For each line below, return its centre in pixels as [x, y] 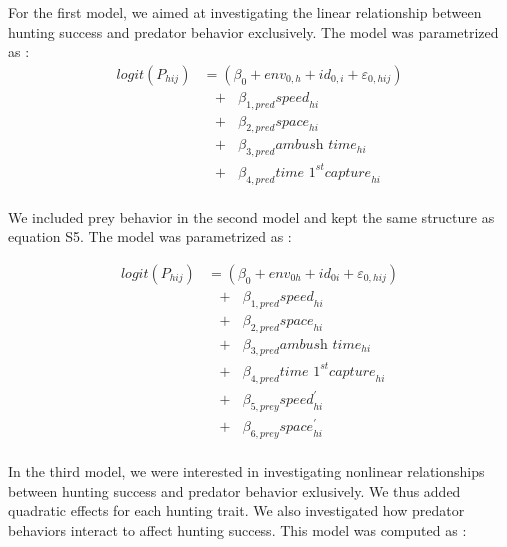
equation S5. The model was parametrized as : [150, 236]
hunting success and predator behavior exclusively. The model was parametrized [253, 31]
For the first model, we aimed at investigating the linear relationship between [245, 12]
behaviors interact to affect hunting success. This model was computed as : [237, 529]
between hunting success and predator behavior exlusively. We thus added [234, 490]
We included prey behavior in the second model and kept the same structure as [251, 216]
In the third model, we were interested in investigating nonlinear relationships [246, 470]
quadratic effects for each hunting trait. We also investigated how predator [236, 510]
